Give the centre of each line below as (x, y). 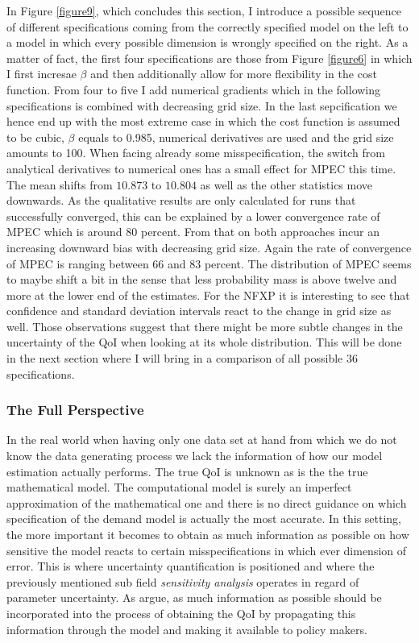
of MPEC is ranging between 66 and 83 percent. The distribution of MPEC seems (209, 263)
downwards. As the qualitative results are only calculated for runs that (181, 200)
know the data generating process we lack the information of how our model (195, 456)
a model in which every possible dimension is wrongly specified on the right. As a (207, 42)
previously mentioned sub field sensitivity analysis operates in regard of (183, 581)
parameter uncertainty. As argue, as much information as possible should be (194, 597)
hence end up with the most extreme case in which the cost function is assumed (203, 121)
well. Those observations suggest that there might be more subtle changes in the (205, 326)
